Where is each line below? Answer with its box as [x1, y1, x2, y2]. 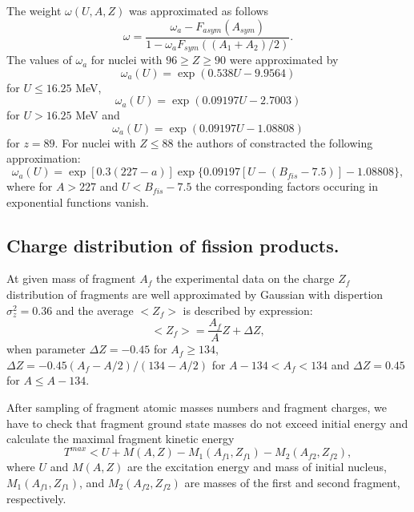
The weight [6, 2, 62, 18]
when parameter [6, 341, 86, 357]
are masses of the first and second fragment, [184, 474, 400, 490]
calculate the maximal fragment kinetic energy [6, 430, 235, 447]
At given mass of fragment [6, 270, 136, 287]
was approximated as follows [129, 2, 269, 18]
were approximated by [229, 51, 339, 68]
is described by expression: [183, 301, 313, 318]
